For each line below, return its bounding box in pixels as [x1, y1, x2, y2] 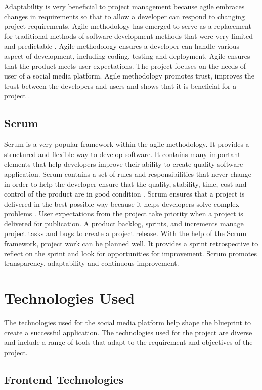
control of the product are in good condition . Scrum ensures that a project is [4, 188, 245, 199]
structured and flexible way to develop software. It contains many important [4, 148, 241, 159]
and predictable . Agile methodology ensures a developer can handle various [4, 41, 240, 51]
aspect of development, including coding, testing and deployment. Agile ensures [4, 50, 250, 61]
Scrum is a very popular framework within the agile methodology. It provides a [4, 139, 249, 149]
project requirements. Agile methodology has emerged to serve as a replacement [4, 21, 251, 31]
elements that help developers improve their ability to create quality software [4, 159, 243, 169]
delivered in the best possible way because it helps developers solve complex [4, 198, 239, 209]
